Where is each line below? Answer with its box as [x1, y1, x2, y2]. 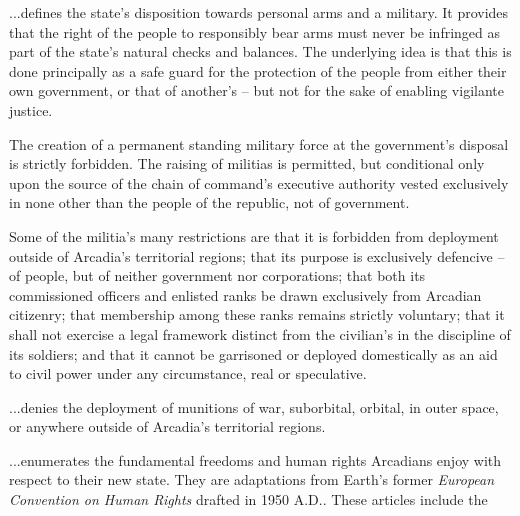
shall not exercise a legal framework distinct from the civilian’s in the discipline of [9, 323, 511, 344]
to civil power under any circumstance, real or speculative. [9, 363, 367, 384]
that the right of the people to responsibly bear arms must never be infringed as [9, 21, 501, 42]
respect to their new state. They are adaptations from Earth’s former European [9, 469, 495, 490]
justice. [9, 99, 53, 120]
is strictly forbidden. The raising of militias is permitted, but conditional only [9, 153, 485, 174]
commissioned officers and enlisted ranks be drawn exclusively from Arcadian [9, 284, 482, 305]
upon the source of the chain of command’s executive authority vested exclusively [9, 172, 509, 193]
